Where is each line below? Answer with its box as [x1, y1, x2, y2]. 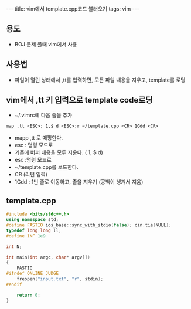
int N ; [6, 243, 22, 250]
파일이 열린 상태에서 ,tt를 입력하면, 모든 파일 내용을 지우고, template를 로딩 [14, 76, 186, 83]
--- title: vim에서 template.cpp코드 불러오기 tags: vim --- [6, 5, 139, 12]
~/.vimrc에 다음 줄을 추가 [14, 111, 73, 118]
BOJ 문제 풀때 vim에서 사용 [14, 40, 77, 47]
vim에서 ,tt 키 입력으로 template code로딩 [6, 95, 153, 105]
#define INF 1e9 [6, 233, 46, 239]
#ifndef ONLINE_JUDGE [6, 271, 59, 277]
